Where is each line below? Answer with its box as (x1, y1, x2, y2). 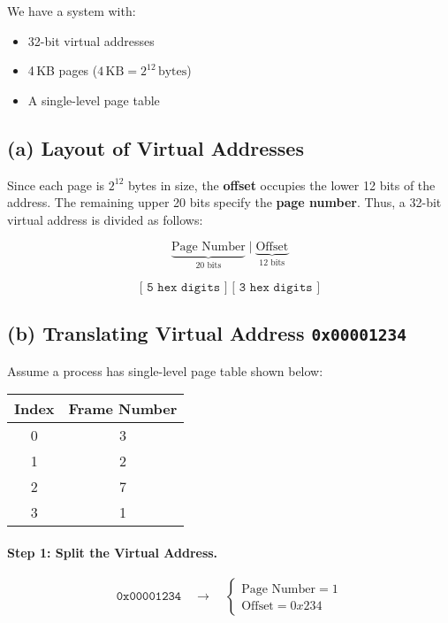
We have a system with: (7, 2, 136, 19)
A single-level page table (27, 90, 160, 109)
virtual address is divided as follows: (7, 210, 203, 228)
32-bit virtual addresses (27, 31, 155, 50)
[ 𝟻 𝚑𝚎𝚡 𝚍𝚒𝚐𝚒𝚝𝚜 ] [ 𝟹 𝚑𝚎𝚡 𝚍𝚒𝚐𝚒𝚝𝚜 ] (139, 281, 321, 294)
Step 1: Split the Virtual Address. (7, 542, 218, 561)
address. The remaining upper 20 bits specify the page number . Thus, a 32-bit (7, 193, 442, 212)
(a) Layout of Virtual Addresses (7, 134, 304, 161)
